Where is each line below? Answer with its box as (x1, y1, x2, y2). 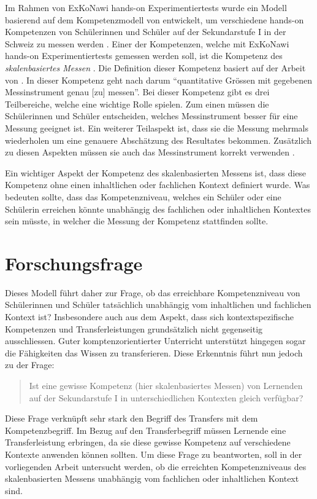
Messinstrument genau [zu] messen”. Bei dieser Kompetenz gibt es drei (5, 85, 270, 98)
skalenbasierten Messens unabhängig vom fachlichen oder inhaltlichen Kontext (5, 472, 299, 485)
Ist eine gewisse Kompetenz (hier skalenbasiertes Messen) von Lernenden (29, 379, 303, 391)
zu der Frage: (5, 358, 55, 371)
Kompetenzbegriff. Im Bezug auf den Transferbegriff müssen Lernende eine (5, 423, 286, 436)
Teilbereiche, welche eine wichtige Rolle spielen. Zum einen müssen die (5, 97, 269, 110)
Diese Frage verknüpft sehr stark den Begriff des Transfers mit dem (5, 412, 258, 425)
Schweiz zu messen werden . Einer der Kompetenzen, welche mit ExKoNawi (5, 37, 289, 50)
